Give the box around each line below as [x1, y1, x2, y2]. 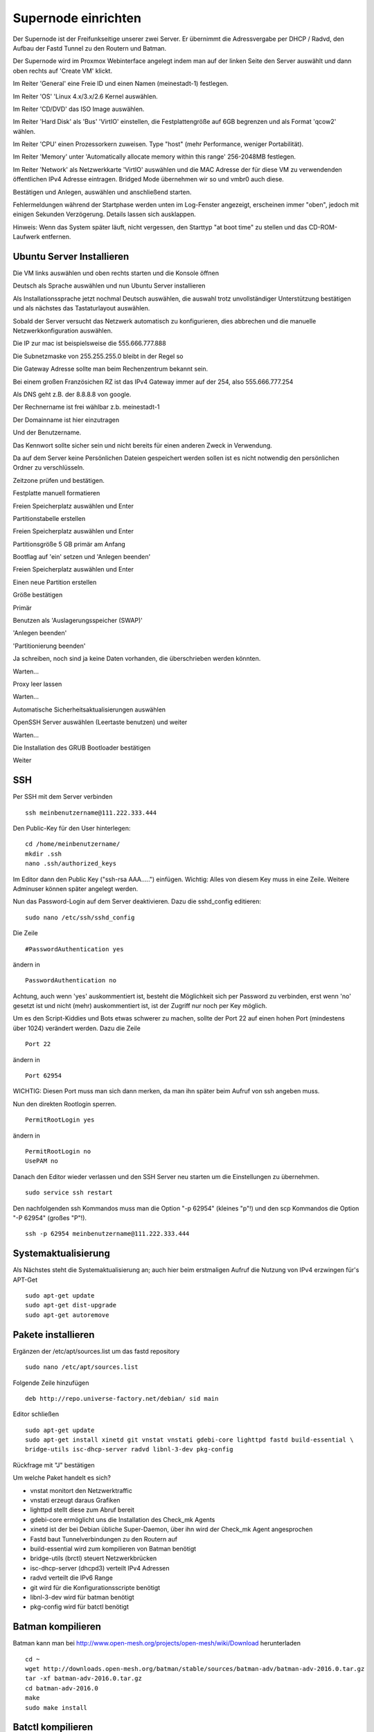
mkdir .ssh [25, 849, 62, 858]
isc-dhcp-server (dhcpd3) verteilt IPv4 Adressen [30, 1564, 170, 1572]
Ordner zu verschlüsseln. [12, 463, 84, 472]
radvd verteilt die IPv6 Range [30, 1573, 114, 1582]
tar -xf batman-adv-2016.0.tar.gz [25, 1674, 142, 1683]
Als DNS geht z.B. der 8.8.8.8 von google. [12, 390, 132, 398]
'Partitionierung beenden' [12, 642, 86, 650]
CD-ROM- [308, 222, 338, 231]
